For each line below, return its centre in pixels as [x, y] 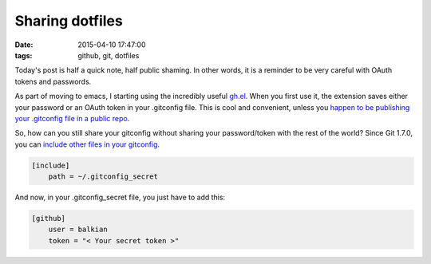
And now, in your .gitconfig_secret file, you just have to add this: [120, 197]
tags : [24, 55]
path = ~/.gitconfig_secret [103, 177]
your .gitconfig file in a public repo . [72, 118]
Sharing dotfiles [69, 21]
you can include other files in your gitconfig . [87, 144]
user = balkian [78, 230]
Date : [24, 45]
